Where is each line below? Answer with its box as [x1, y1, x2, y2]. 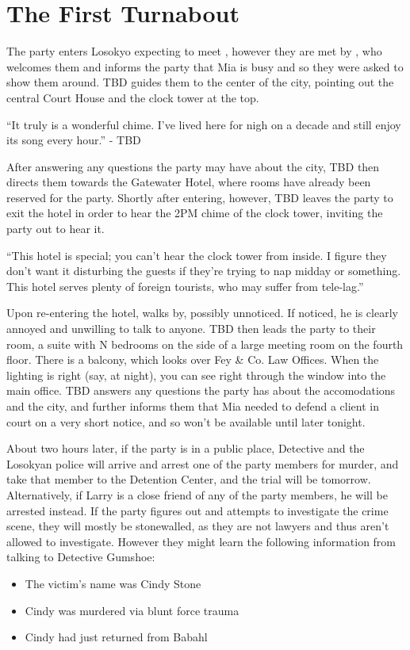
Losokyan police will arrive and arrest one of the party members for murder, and [6, 455, 399, 472]
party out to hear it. [6, 220, 105, 237]
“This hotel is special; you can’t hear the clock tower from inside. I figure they [6, 247, 387, 263]
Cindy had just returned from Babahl [25, 629, 208, 645]
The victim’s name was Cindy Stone [25, 575, 201, 591]
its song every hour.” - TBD [6, 132, 141, 148]
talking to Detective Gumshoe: [6, 549, 155, 565]
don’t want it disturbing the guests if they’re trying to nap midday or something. [6, 262, 401, 279]
